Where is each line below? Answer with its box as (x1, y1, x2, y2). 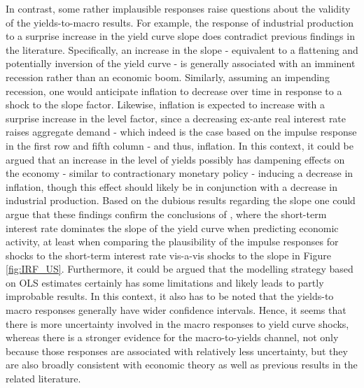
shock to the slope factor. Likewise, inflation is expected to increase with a (6, 97, 325, 112)
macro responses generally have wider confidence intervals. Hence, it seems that (6, 303, 346, 317)
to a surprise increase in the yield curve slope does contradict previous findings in (6, 29, 355, 43)
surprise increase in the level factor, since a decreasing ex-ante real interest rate (6, 110, 346, 125)
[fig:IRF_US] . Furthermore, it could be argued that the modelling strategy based (6, 261, 353, 276)
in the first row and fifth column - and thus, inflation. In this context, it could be (6, 138, 353, 152)
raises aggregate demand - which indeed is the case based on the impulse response (6, 124, 357, 139)
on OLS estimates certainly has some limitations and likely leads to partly (6, 275, 324, 289)
